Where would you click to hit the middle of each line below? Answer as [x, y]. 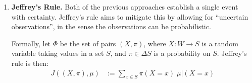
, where [155, 43]
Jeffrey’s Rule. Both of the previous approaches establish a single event [125, 7]
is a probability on [182, 53]
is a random [220, 43]
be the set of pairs [88, 43]
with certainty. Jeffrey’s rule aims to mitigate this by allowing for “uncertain [130, 16]
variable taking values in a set [58, 53]
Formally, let [31, 43]
